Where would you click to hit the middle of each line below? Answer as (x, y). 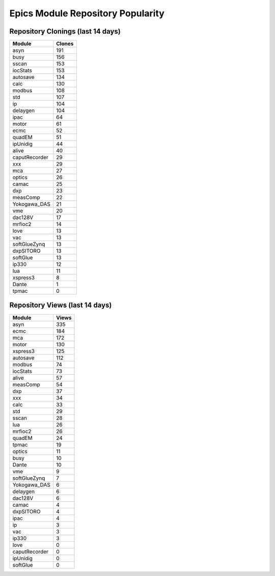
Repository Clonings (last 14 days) (65, 31)
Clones (65, 44)
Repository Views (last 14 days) (61, 305)
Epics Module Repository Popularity (87, 13)
